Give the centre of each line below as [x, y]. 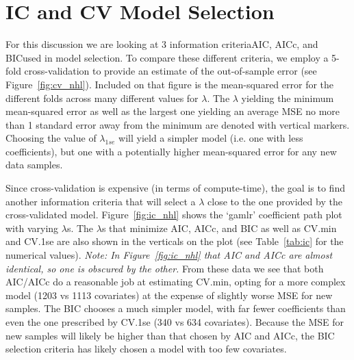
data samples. [34, 165]
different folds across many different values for [102, 98]
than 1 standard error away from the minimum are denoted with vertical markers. [178, 124]
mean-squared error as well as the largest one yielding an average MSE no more [173, 111]
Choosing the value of [51, 138]
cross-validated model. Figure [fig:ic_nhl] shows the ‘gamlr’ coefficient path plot [174, 215]
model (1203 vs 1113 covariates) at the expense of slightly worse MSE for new [169, 295]
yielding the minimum [288, 98]
